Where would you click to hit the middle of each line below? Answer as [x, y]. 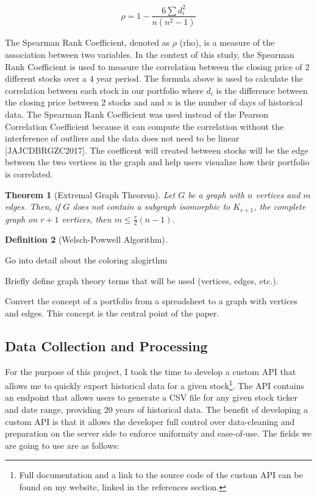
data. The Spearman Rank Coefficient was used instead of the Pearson [137, 114]
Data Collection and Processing [106, 345]
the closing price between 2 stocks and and [85, 102]
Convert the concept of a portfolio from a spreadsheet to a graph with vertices [151, 301]
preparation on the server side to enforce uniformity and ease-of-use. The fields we [158, 433]
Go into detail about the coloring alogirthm [86, 260]
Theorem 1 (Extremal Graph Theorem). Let [90, 194]
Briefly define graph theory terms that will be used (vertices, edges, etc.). [142, 280]
